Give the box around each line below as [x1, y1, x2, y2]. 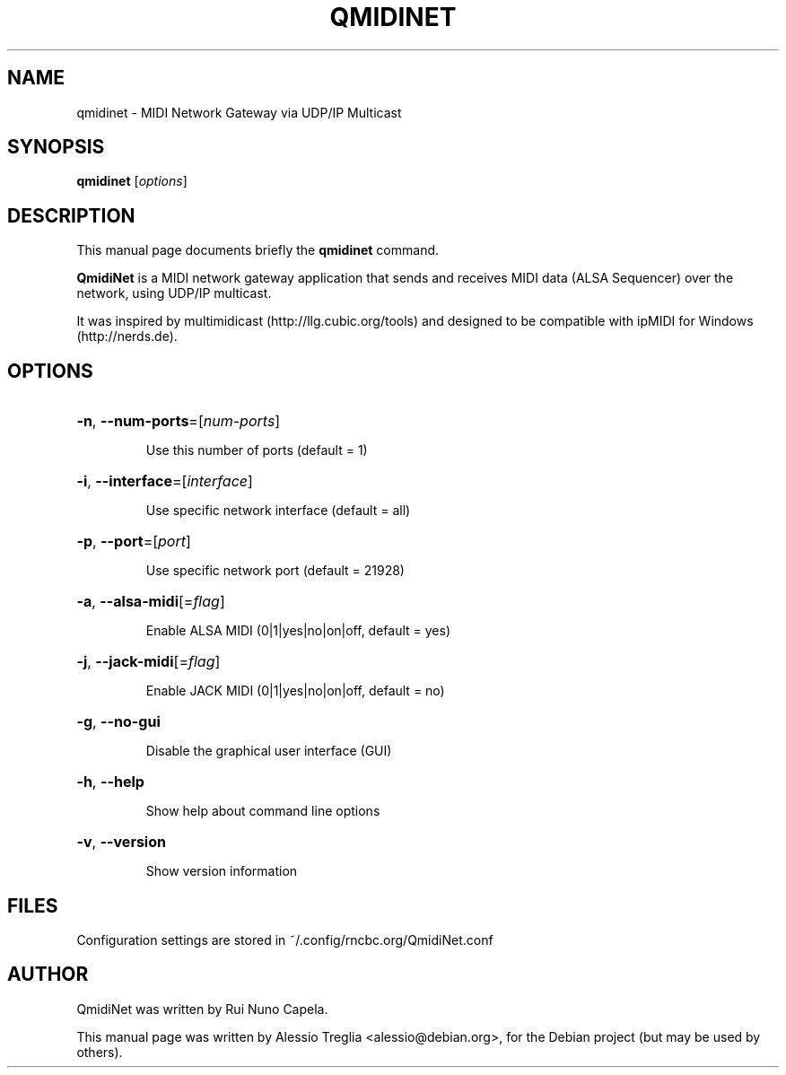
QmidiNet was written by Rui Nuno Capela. [76, 1001, 328, 1017]
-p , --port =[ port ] [76, 532, 191, 551]
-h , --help [76, 773, 144, 791]
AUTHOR [7, 963, 89, 986]
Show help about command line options [145, 803, 380, 819]
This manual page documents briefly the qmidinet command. [76, 242, 440, 258]
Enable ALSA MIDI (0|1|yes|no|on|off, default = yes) [145, 623, 451, 639]
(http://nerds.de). [76, 328, 178, 345]
